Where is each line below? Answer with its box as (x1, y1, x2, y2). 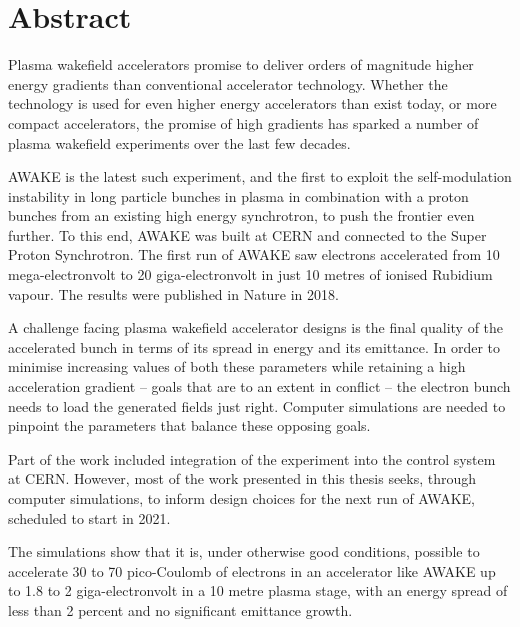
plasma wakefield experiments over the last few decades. (8, 132, 351, 153)
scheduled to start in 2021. (8, 507, 171, 528)
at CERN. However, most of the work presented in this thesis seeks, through (8, 468, 477, 489)
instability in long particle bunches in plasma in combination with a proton (8, 185, 469, 206)
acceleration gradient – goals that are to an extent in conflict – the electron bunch (8, 376, 511, 397)
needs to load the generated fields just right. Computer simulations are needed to (8, 395, 506, 416)
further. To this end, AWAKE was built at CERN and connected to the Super (8, 224, 487, 245)
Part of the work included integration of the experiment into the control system (8, 448, 496, 469)
